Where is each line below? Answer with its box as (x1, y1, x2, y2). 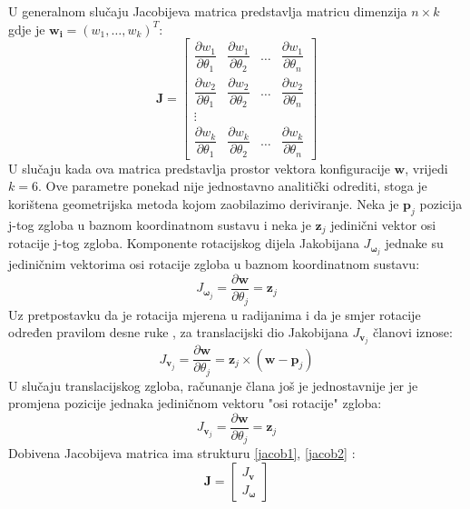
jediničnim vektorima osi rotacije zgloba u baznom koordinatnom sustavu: (8, 254, 420, 274)
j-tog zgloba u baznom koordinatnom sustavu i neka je (8, 215, 311, 234)
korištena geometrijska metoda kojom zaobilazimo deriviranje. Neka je (8, 195, 399, 214)
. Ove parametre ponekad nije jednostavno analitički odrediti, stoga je (37, 176, 427, 195)
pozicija (419, 195, 463, 214)
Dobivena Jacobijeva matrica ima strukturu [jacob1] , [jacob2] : (8, 444, 356, 463)
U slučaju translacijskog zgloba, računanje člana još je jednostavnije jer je (8, 375, 418, 394)
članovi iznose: (373, 323, 453, 342)
